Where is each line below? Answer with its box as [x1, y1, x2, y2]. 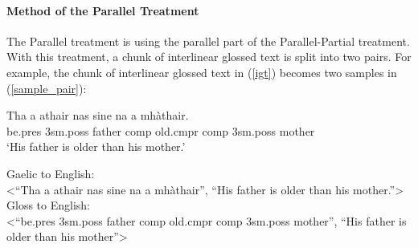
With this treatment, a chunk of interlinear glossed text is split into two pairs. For [6, 48, 412, 65]
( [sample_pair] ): [6, 79, 87, 96]
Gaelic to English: [6, 165, 95, 181]
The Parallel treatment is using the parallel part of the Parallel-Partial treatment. [6, 32, 410, 49]
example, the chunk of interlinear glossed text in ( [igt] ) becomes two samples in [6, 63, 397, 80]
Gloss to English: [6, 197, 90, 213]
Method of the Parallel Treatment [6, 2, 199, 18]
